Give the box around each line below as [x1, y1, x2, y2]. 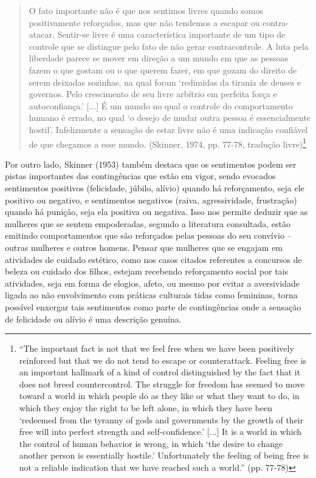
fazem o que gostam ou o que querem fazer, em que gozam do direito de [29, 63, 297, 76]
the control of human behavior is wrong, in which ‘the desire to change [19, 437, 283, 449]
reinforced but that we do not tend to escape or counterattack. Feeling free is [19, 353, 307, 366]
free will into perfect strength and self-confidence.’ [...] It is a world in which [19, 425, 302, 438]
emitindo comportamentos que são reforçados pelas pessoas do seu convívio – [5, 229, 292, 242]
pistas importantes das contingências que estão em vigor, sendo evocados [5, 169, 276, 182]
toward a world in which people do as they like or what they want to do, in [19, 389, 300, 402]
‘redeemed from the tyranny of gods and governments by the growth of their [19, 413, 304, 426]
